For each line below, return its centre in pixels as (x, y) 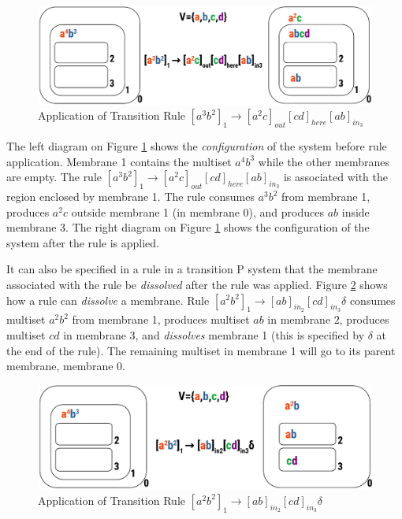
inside (355, 211)
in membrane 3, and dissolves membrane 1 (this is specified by (214, 334)
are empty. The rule (54, 177)
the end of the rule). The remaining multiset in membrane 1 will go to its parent (201, 350)
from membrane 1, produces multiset (161, 319)
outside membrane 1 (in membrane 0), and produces (197, 211)
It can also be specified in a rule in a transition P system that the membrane (192, 269)
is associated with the (335, 177)
